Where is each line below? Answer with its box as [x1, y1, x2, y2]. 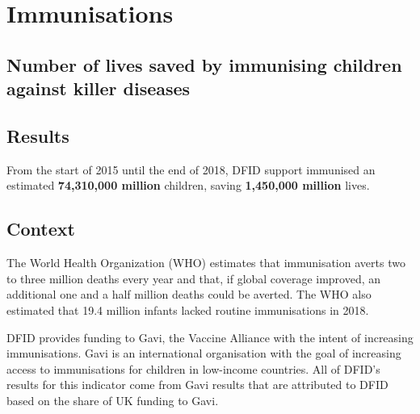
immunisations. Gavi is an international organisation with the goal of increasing [6, 345, 401, 362]
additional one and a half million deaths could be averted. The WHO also [6, 286, 372, 303]
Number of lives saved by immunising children [6, 52, 402, 77]
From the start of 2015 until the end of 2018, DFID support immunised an [6, 161, 376, 178]
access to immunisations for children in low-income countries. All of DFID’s [6, 360, 380, 377]
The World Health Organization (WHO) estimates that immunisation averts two [6, 254, 405, 271]
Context [6, 216, 75, 241]
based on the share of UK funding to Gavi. [6, 391, 219, 408]
